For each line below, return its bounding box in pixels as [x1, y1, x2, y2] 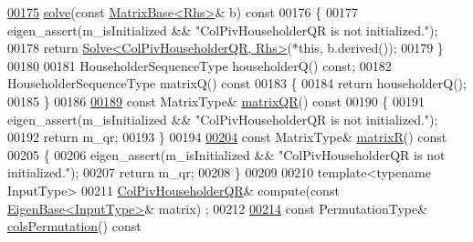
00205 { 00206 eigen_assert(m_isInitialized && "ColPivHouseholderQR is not [7, 145, 446, 164]
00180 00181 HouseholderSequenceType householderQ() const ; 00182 [7, 55, 392, 75]
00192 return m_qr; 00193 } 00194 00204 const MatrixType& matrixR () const [7, 127, 447, 146]
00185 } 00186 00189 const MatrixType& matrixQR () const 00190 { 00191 [7, 91, 426, 110]
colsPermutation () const [7, 217, 142, 236]
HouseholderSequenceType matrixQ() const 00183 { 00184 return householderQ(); [7, 74, 467, 93]
